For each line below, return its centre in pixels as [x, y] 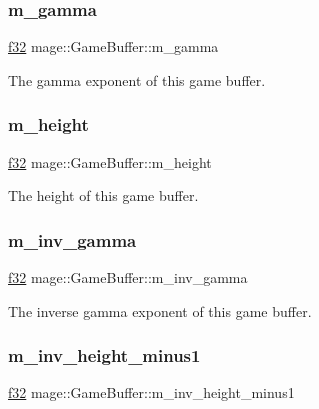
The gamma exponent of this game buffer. [137, 79]
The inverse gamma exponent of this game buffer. [160, 310]
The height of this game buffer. [103, 195]
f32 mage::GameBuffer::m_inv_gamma [128, 277]
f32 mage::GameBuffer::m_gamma [113, 46]
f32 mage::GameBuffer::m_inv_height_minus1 [151, 392]
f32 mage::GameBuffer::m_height [110, 161]
